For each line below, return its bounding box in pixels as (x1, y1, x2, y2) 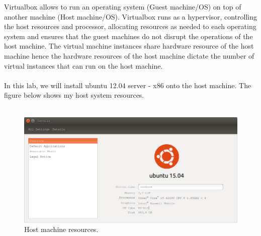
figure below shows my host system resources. (4, 90, 144, 100)
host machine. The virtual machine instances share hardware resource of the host (4, 41, 254, 51)
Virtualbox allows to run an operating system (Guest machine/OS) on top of (4, 2, 241, 12)
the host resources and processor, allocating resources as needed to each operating (4, 21, 256, 32)
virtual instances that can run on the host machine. (4, 60, 163, 71)
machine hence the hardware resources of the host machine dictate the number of (4, 50, 254, 61)
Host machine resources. (24, 224, 99, 234)
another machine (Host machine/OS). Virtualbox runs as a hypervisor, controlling (4, 11, 257, 22)
